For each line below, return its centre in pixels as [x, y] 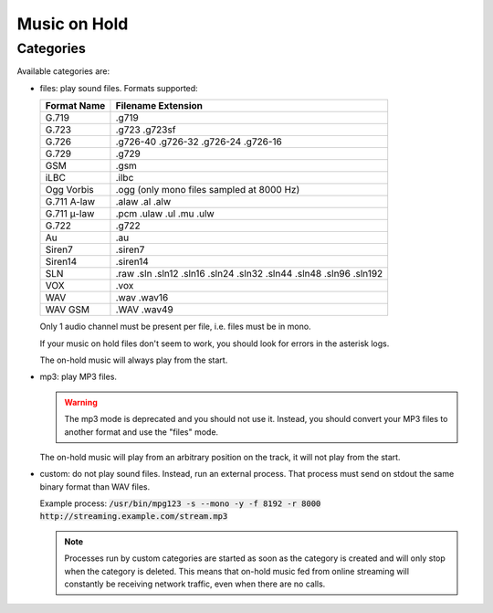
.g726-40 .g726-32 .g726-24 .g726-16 [199, 142]
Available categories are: [63, 71]
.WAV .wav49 [144, 310]
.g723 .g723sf [146, 130]
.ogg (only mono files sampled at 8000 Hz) [208, 190]
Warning [81, 402]
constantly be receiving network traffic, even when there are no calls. [195, 584]
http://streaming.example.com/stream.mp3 [134, 517]
